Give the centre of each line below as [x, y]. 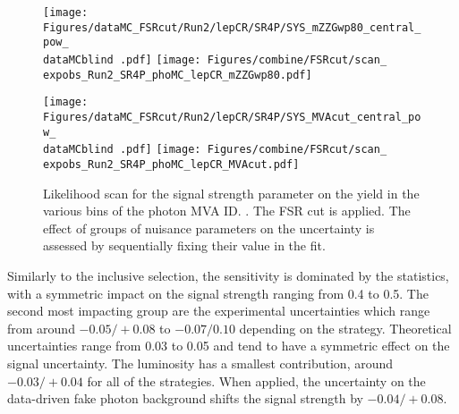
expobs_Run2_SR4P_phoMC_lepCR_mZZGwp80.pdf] [178, 75]
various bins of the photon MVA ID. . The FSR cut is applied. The [227, 211]
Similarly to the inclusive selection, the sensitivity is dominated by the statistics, [228, 275]
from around [41, 328]
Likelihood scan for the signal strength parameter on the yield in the [231, 193]
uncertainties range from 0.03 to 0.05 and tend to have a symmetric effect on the [229, 346]
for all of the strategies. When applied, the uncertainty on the [256, 380]
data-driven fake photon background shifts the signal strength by [185, 398]
